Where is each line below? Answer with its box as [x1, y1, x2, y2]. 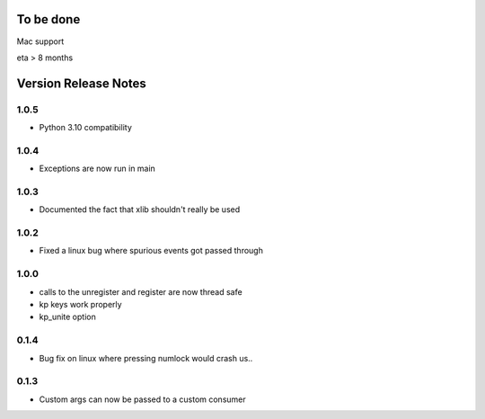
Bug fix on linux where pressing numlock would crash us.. [39, 352, 253, 363]
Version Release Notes [16, 76, 147, 91]
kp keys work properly [39, 299, 122, 310]
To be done [16, 12, 81, 27]
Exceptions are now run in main [39, 163, 156, 174]
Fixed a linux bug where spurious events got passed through [39, 245, 264, 256]
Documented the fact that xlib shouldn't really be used [39, 204, 241, 215]
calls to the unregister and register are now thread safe [39, 286, 242, 297]
